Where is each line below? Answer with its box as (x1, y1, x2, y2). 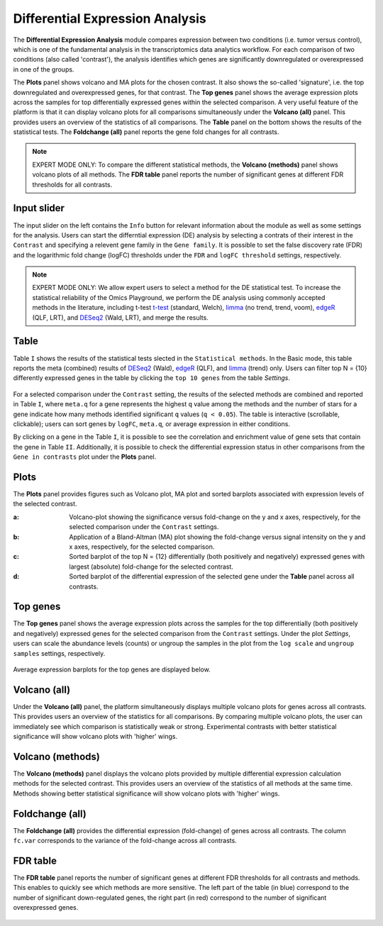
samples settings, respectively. (13, 649, 106, 657)
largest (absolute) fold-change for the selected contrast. (69, 562, 234, 571)
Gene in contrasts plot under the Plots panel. (13, 452, 157, 461)
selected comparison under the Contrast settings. (69, 523, 219, 531)
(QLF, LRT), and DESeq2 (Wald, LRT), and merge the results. (32, 313, 209, 322)
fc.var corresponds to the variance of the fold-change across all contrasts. (13, 837, 237, 845)
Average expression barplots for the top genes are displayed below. (13, 665, 211, 674)
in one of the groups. (13, 65, 74, 74)
